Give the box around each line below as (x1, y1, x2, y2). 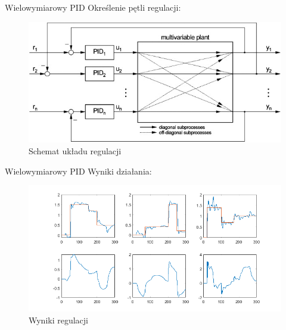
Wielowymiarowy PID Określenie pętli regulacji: (5, 1, 181, 13)
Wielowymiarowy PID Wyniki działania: (5, 164, 152, 177)
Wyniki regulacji (29, 313, 89, 326)
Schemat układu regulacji (29, 144, 122, 157)
